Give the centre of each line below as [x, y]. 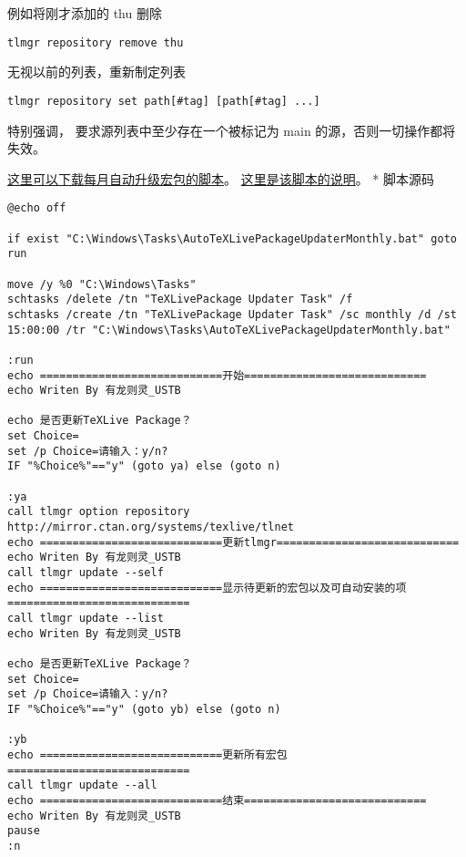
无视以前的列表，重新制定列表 [96, 72]
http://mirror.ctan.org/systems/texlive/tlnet [151, 527]
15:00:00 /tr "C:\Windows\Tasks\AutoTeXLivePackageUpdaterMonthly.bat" [229, 330]
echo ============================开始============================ [217, 375]
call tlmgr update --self [86, 573]
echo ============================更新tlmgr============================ [233, 542]
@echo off [37, 208]
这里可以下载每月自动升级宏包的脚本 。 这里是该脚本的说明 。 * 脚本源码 [221, 178]
